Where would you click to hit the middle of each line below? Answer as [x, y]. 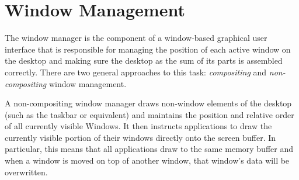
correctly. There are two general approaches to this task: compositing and [136, 72]
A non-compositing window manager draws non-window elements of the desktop [148, 103]
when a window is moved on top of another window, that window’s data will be [147, 160]
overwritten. [26, 172]
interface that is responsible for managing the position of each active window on [148, 49]
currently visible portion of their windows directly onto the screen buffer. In [140, 137]
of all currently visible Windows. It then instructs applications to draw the [138, 126]
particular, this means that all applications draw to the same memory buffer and [149, 149]
